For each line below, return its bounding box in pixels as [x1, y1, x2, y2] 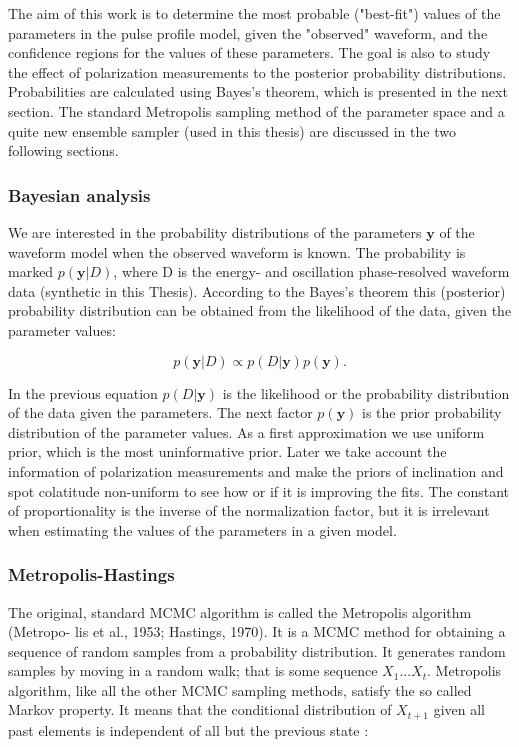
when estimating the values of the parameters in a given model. [8, 519, 397, 540]
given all [433, 699, 485, 720]
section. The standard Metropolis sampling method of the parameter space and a [8, 100, 505, 121]
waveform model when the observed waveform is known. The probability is [8, 241, 466, 262]
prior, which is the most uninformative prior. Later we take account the [8, 441, 447, 462]
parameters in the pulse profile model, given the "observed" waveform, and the [8, 22, 488, 43]
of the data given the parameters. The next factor [8, 402, 313, 423]
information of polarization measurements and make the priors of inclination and [8, 460, 504, 481]
